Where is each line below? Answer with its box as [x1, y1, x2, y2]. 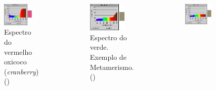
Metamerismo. [90, 61, 134, 72]
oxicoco [4, 56, 27, 67]
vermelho [4, 46, 32, 57]
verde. [90, 42, 109, 52]
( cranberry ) [4, 66, 39, 76]
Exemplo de [90, 52, 126, 62]
